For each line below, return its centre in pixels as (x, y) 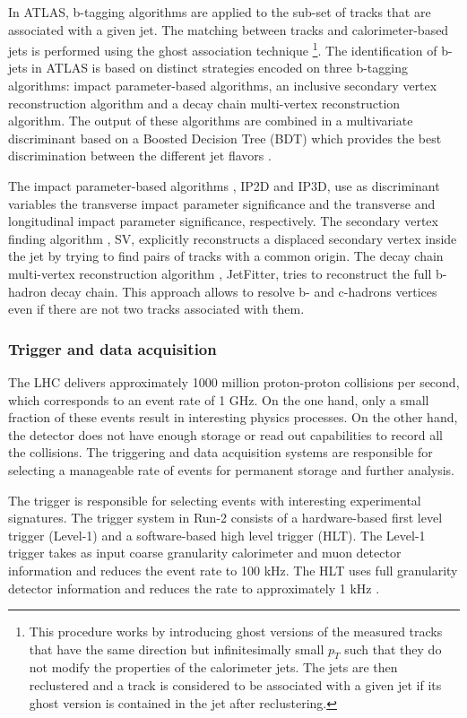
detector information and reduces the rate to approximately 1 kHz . (194, 588)
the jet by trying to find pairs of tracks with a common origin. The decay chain (226, 256)
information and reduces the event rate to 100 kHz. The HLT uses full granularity (233, 570)
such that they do (393, 649)
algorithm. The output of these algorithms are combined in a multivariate (211, 121)
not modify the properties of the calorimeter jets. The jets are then (213, 667)
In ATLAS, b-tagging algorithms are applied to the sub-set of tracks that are (220, 12)
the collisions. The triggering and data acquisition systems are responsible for (221, 452)
